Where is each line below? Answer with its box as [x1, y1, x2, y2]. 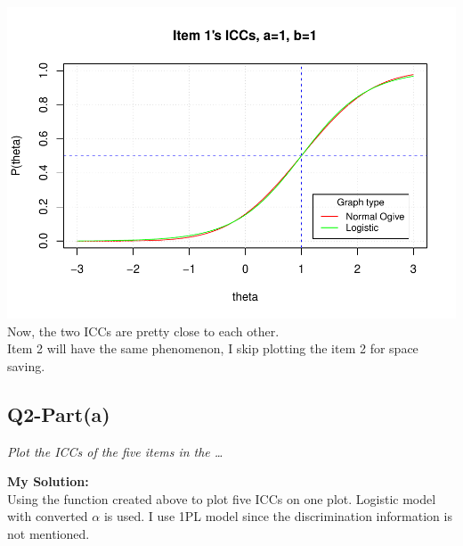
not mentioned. [7, 524, 90, 542]
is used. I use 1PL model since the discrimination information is [103, 507, 452, 525]
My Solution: [7, 472, 89, 491]
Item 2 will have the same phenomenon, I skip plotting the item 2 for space [7, 339, 418, 358]
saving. [7, 356, 45, 375]
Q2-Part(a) [7, 400, 110, 427]
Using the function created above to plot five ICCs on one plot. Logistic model [7, 489, 436, 508]
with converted [7, 507, 88, 525]
